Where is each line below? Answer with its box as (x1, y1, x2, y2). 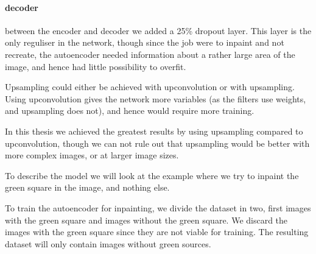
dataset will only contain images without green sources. (5, 237, 211, 250)
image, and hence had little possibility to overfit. (5, 60, 186, 72)
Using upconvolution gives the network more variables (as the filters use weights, (5, 92, 306, 105)
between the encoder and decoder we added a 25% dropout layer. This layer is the (5, 24, 312, 37)
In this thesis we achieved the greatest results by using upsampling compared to (5, 124, 303, 137)
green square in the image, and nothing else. (5, 181, 170, 194)
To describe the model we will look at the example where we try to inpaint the (5, 169, 299, 182)
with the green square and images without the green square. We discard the (5, 213, 288, 226)
